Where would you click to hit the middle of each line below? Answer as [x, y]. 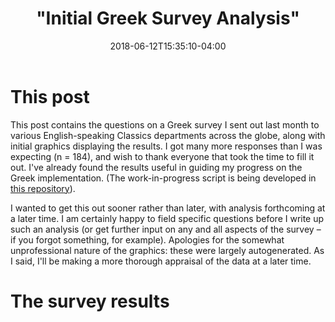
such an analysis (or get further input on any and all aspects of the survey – [166, 229]
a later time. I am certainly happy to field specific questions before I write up [167, 218]
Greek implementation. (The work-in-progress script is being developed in [163, 178]
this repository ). [43, 188]
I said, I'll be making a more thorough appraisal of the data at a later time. [161, 261]
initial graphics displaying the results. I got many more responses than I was [166, 146]
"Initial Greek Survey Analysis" [168, 18]
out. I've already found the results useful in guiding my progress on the [156, 167]
